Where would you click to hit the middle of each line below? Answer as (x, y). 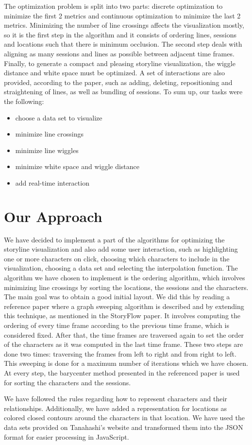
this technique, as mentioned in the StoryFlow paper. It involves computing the (122, 316)
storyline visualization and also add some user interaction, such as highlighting (121, 249)
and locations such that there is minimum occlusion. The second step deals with (123, 44)
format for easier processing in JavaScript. (67, 436)
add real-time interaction (52, 182)
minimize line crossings (50, 134)
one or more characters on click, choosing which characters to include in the (117, 258)
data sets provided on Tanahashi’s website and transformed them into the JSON (124, 427)
